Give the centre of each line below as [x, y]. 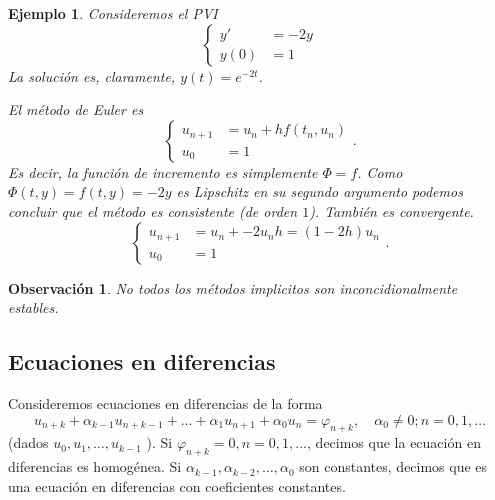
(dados [28, 442]
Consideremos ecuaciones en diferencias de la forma [165, 402]
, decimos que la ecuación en [394, 442]
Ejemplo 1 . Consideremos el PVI [113, 13]
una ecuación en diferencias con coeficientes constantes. [177, 485]
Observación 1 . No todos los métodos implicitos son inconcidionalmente [233, 287]
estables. [33, 307]
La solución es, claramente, [92, 75]
